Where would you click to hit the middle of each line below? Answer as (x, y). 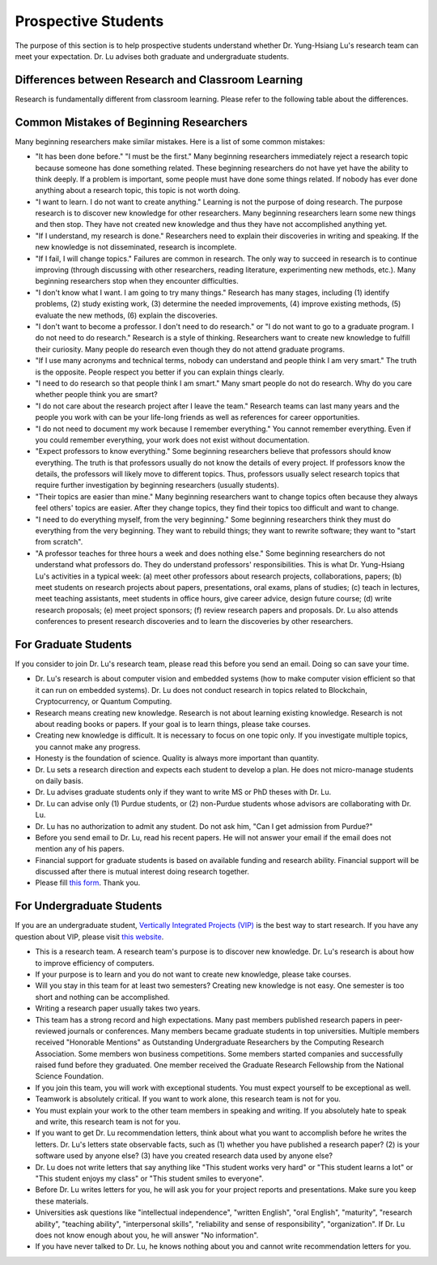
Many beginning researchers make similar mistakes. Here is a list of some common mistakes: (170, 141)
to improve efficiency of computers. (95, 963)
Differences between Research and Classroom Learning (159, 80)
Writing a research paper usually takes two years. (118, 1008)
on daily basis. (59, 780)
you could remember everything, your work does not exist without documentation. (172, 440)
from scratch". (59, 542)
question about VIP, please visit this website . (89, 937)
